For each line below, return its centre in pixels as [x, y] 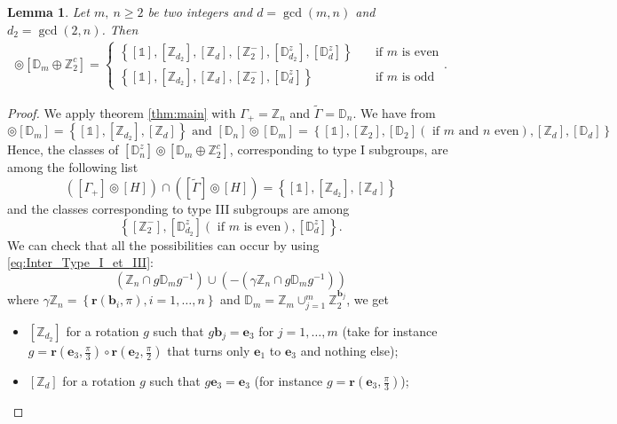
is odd [418, 77]
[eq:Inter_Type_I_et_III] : [80, 262]
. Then [120, 29]
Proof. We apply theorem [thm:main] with [122, 113]
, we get [368, 299]
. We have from [394, 113]
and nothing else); [349, 351]
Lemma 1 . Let [48, 12]
